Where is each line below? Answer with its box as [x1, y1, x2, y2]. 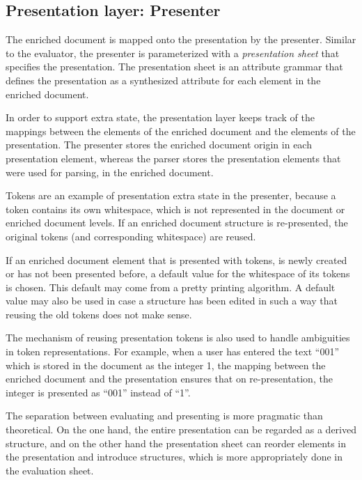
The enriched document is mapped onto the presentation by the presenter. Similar [6, 32, 356, 47]
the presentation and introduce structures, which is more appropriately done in [6, 449, 343, 464]
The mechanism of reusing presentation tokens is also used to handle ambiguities [6, 330, 350, 345]
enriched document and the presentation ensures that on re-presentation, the [6, 371, 333, 386]
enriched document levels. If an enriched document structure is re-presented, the [6, 215, 348, 230]
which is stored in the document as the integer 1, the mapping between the [6, 357, 326, 372]
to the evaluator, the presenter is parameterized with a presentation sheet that [6, 45, 340, 60]
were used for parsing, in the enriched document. [6, 164, 214, 179]
